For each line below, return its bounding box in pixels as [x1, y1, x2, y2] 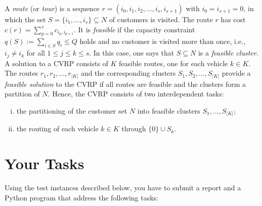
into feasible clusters [137, 105, 200, 116]
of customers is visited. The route [109, 14, 213, 24]
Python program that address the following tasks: [5, 192, 158, 202]
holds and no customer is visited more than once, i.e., [79, 36, 245, 46]
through [121, 123, 146, 134]
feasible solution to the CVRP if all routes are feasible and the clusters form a [5, 78, 246, 89]
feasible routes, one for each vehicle [119, 58, 228, 68]
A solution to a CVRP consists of [5, 58, 108, 68]
